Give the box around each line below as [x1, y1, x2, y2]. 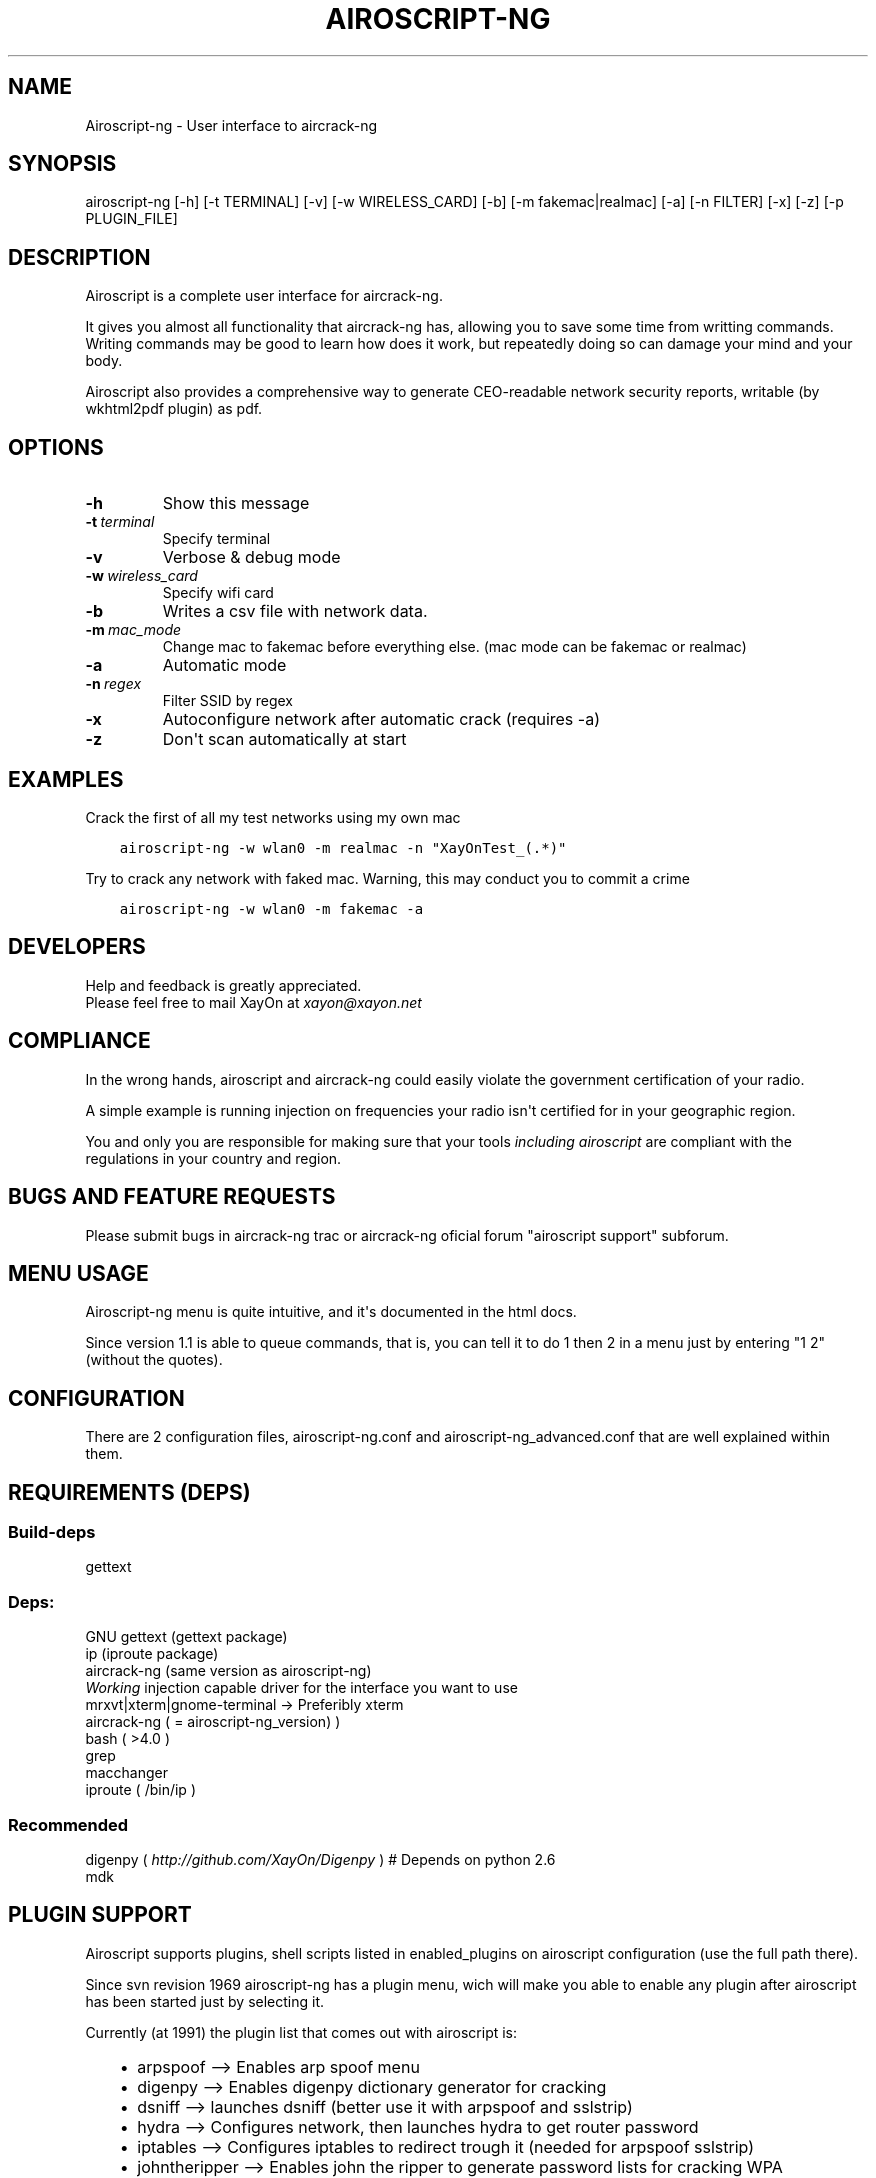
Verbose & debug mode [162, 547, 341, 568]
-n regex [85, 675, 142, 693]
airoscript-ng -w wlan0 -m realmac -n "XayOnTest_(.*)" [119, 839, 567, 856]
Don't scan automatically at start [162, 729, 407, 750]
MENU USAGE [8, 1260, 149, 1286]
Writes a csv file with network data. [162, 601, 428, 622]
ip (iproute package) [85, 1645, 219, 1663]
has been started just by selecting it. [85, 1992, 325, 2010]
